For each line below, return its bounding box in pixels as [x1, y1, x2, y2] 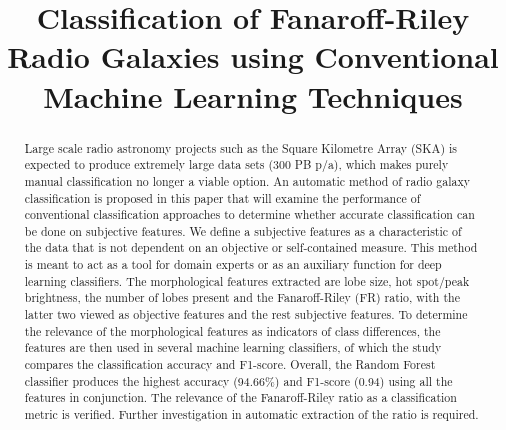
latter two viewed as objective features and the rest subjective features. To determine [24, 306, 468, 323]
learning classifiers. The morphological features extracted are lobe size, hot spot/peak [24, 272, 470, 289]
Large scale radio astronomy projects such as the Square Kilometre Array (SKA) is [24, 139, 457, 156]
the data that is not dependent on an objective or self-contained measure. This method [24, 239, 478, 256]
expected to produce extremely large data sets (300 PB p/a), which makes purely [24, 156, 449, 173]
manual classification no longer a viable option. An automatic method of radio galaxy [24, 172, 470, 189]
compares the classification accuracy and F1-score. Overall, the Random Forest [24, 356, 436, 373]
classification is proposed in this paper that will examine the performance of [24, 189, 421, 206]
